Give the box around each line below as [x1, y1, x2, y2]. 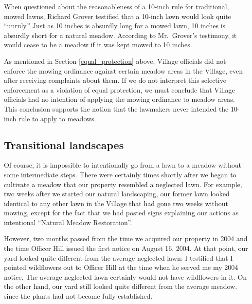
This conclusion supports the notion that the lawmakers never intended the [4, 103, 229, 114]
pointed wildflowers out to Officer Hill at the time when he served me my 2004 [4, 262, 238, 272]
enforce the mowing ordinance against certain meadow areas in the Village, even [4, 65, 243, 76]
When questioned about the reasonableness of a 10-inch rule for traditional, [4, 1, 229, 11]
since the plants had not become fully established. [4, 291, 153, 301]
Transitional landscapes [4, 137, 124, 152]
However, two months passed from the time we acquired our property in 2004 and [4, 233, 248, 244]
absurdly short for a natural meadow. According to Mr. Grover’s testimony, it [4, 30, 237, 40]
